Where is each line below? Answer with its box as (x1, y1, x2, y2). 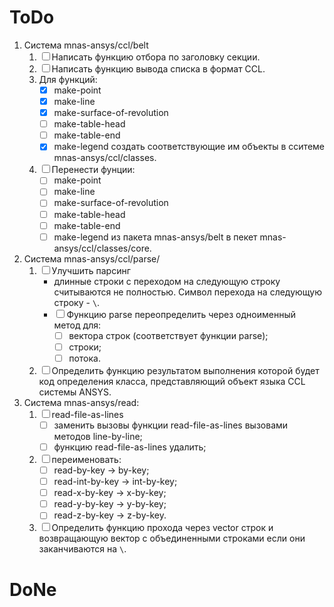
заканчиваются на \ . (38, 543, 127, 555)
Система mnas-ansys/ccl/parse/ (23, 252, 161, 265)
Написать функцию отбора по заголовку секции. (51, 51, 261, 63)
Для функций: (38, 73, 98, 85)
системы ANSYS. (38, 386, 112, 398)
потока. (68, 352, 101, 364)
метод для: (53, 319, 101, 331)
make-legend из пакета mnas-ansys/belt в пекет (53, 231, 258, 243)
